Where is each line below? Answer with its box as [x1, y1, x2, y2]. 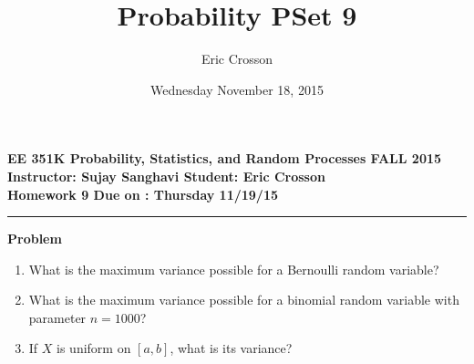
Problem [7, 229, 62, 248]
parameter [28, 307, 87, 327]
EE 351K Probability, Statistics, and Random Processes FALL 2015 [7, 149, 442, 168]
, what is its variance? [170, 338, 293, 358]
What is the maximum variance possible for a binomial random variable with [28, 290, 459, 309]
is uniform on [57, 338, 131, 358]
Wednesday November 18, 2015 [150, 79, 324, 99]
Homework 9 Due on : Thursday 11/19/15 [7, 184, 279, 203]
